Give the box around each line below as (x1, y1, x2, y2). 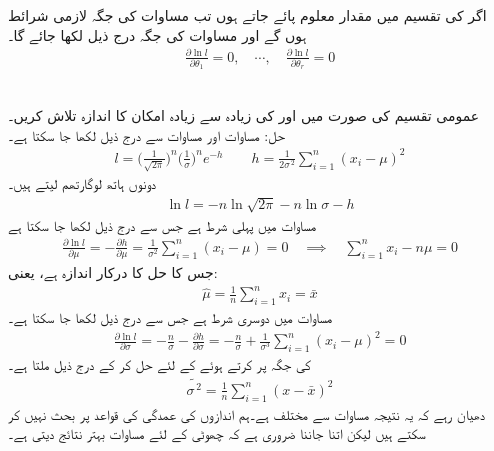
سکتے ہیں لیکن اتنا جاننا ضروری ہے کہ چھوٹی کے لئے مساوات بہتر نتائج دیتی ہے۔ (8, 423, 426, 444)
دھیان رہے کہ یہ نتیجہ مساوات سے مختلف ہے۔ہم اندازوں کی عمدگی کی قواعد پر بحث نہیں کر (8, 403, 485, 424)
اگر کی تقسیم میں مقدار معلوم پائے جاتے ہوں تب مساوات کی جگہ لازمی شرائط (8, 5, 487, 25)
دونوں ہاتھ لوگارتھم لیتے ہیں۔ (8, 173, 157, 194)
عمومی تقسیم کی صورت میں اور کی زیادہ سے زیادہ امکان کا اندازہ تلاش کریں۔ (8, 105, 480, 126)
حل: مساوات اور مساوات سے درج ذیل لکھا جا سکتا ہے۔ (8, 124, 285, 145)
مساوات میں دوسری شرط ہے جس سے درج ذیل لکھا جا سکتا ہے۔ (8, 307, 333, 328)
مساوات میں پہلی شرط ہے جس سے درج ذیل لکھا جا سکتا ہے (8, 214, 317, 235)
